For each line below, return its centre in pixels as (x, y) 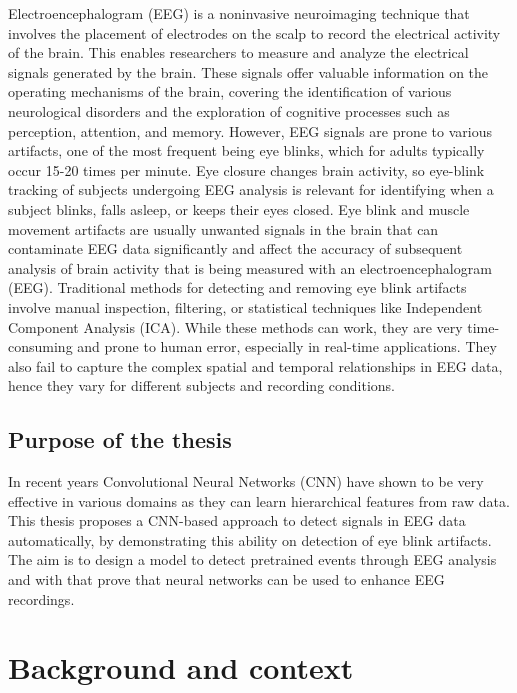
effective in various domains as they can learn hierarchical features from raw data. (259, 500)
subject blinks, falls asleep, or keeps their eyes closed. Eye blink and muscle (239, 208)
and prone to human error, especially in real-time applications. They (287, 346)
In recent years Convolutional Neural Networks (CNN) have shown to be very (246, 481)
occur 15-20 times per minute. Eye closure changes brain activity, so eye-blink (246, 169)
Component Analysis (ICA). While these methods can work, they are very (235, 326)
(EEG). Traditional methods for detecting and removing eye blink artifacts (237, 287)
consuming (40, 346)
